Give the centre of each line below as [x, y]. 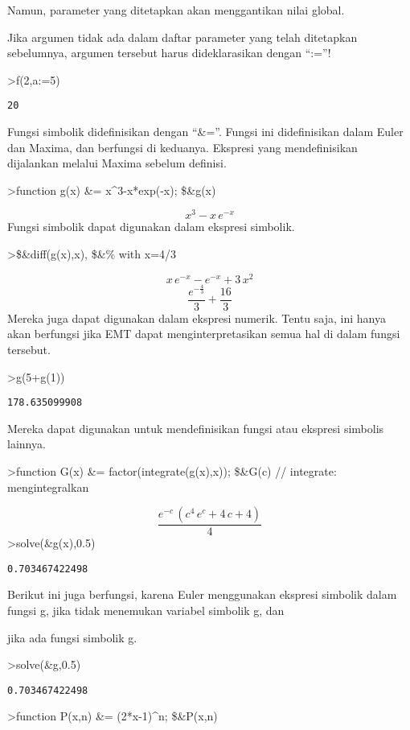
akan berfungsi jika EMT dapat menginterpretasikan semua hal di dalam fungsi [204, 334]
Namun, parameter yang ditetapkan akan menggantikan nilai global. [176, 10]
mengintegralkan [48, 487]
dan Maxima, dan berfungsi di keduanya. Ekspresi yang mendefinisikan [182, 147]
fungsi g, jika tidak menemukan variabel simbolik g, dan [146, 610]
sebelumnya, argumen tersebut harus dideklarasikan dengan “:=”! [169, 53]
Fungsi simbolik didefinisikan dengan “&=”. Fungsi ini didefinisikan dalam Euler [205, 132]
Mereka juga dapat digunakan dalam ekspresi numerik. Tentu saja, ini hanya [197, 318]
